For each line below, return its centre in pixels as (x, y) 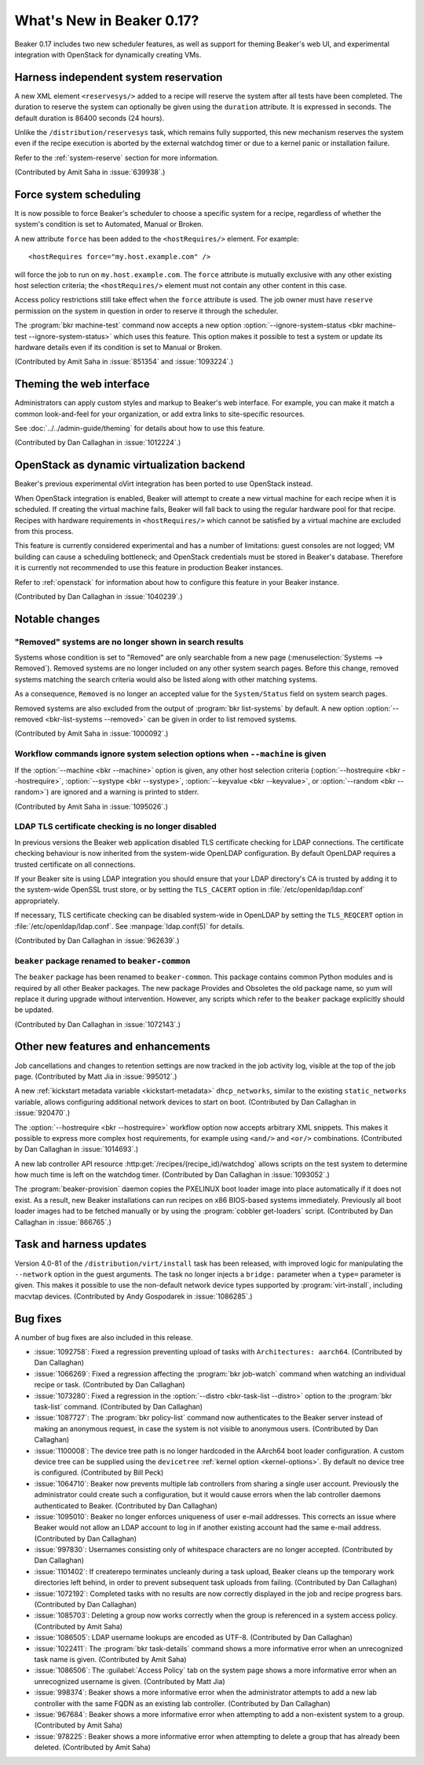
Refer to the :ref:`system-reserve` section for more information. (117, 158)
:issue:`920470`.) (42, 1113)
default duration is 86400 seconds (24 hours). (90, 118)
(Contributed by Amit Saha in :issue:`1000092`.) (91, 733)
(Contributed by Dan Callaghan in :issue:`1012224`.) (98, 443)
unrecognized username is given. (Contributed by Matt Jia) (130, 1681)
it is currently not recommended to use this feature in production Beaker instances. (149, 568)
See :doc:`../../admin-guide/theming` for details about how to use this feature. (140, 429)
